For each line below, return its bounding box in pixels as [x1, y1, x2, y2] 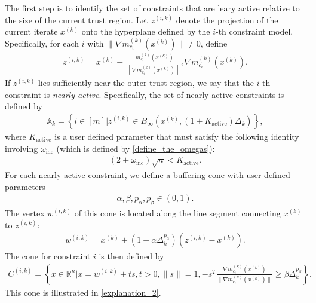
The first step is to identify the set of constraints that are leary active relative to [5, 2, 300, 14]
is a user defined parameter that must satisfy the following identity [54, 130, 299, 143]
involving [5, 142, 38, 154]
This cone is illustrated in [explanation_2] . [5, 286, 161, 298]
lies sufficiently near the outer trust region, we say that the [38, 76, 254, 89]
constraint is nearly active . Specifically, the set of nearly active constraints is [5, 88, 284, 100]
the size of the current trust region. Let [5, 13, 149, 26]
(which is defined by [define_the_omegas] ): [56, 142, 215, 154]
